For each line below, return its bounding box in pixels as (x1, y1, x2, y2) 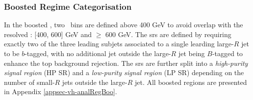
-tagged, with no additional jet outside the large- (25, 48, 171, 58)
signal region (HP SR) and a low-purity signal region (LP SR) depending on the (4, 67, 244, 78)
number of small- (4, 77, 55, 87)
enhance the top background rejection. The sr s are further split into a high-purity (4, 58, 248, 68)
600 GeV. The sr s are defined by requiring (105, 29, 231, 39)
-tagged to (212, 48, 243, 58)
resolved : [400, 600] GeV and (4, 29, 92, 39)
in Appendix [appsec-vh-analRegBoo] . (4, 86, 117, 97)
